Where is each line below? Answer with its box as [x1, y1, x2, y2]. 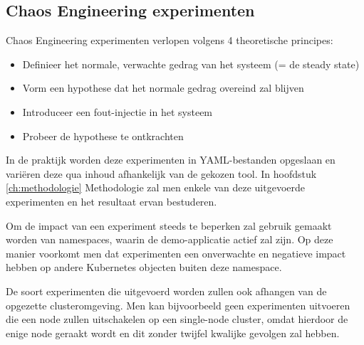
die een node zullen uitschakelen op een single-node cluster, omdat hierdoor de [6, 312, 348, 327]
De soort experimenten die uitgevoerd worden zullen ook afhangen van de [6, 283, 327, 298]
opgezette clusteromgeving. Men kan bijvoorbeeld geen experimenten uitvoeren [6, 297, 350, 312]
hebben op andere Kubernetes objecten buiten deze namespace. [6, 260, 282, 275]
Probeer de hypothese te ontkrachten [22, 128, 184, 143]
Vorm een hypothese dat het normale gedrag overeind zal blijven [22, 80, 304, 95]
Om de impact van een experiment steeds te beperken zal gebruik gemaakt [6, 218, 332, 233]
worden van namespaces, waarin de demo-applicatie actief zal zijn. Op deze [6, 232, 333, 247]
